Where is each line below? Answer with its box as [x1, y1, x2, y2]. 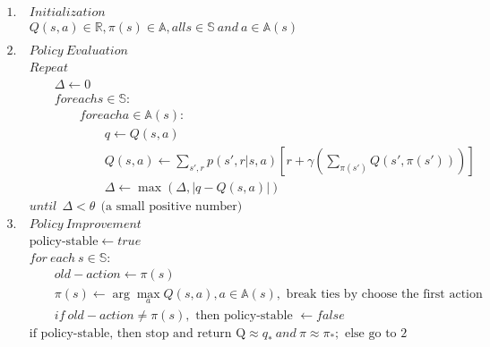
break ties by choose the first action [286, 287, 483, 300]
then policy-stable [195, 309, 293, 322]
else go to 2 [345, 326, 408, 340]
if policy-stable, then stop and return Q [29, 326, 246, 340]
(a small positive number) [100, 200, 243, 214]
